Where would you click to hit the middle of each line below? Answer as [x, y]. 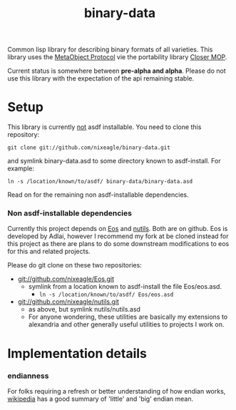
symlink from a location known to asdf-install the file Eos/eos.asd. [125, 287]
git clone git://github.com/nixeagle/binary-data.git [89, 148]
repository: [24, 135]
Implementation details [77, 353]
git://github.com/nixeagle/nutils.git [68, 302]
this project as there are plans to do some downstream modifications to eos [118, 244]
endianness [28, 376]
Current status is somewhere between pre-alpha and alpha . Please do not [117, 71]
